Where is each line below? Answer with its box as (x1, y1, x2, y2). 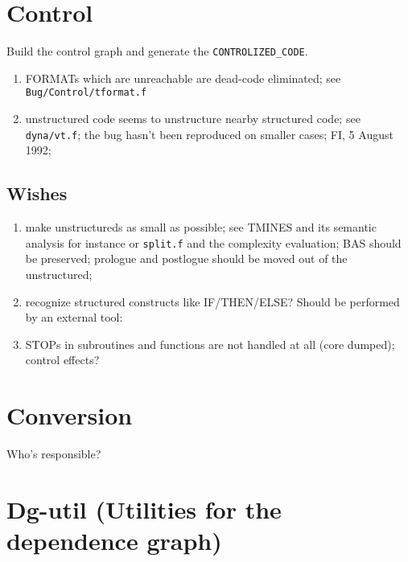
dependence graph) (6, 523, 222, 556)
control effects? (25, 351, 100, 368)
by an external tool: (25, 309, 123, 326)
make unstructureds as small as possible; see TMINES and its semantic (25, 219, 377, 236)
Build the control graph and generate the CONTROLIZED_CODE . (6, 43, 308, 59)
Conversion (6, 399, 133, 432)
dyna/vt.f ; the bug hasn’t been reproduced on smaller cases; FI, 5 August (25, 125, 394, 142)
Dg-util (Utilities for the (6, 492, 282, 525)
